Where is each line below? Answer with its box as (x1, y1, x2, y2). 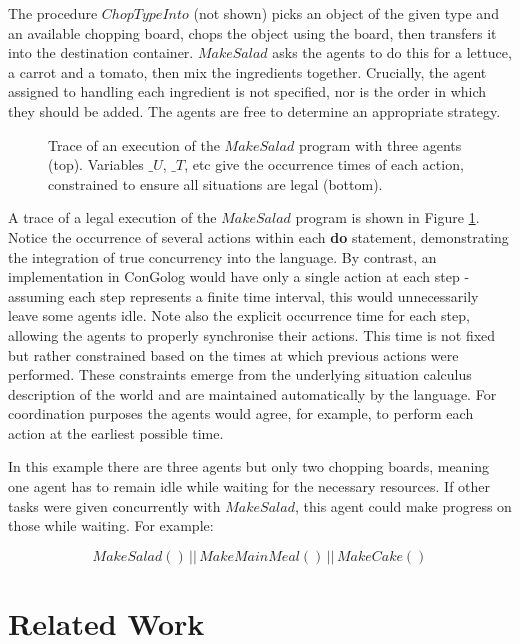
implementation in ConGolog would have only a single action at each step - (8, 266, 470, 287)
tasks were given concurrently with (8, 495, 221, 516)
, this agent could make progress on (294, 495, 512, 516)
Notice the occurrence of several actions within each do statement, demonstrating (8, 226, 509, 247)
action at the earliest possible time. (8, 422, 224, 443)
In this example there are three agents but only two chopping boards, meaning (8, 456, 490, 477)
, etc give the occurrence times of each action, (184, 154, 464, 175)
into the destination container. (8, 42, 194, 63)
